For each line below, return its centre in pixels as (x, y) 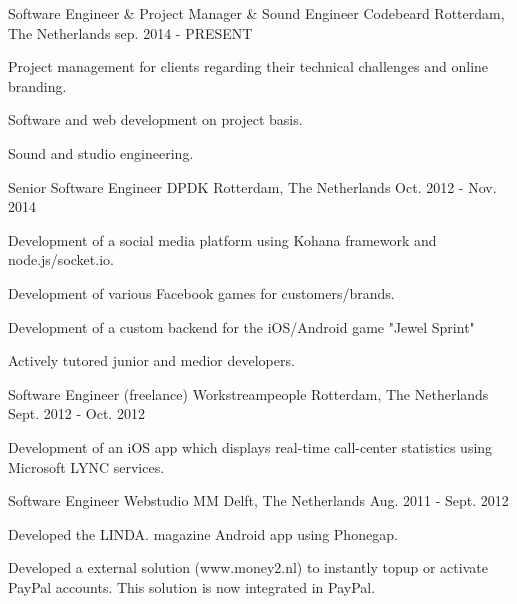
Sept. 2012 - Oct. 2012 (76, 413)
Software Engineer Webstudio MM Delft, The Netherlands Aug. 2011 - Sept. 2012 (258, 500)
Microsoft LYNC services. (86, 466)
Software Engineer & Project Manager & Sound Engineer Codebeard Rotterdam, (256, 13)
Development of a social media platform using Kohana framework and (222, 239)
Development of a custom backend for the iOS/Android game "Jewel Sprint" (241, 326)
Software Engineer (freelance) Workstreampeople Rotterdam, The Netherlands (248, 393)
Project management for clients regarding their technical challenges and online (248, 66)
